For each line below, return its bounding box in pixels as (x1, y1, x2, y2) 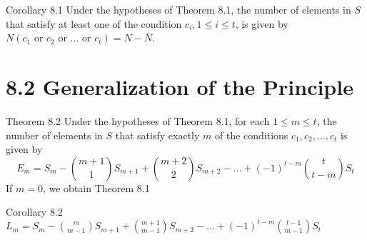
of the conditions (214, 127, 288, 142)
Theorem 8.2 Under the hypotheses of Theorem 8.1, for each (6, 113, 270, 128)
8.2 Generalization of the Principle (6, 71, 353, 101)
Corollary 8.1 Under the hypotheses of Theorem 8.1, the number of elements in (6, 2, 351, 16)
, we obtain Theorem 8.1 (42, 180, 150, 195)
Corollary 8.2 (6, 204, 63, 219)
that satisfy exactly (115, 127, 200, 142)
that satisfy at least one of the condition (6, 16, 182, 31)
